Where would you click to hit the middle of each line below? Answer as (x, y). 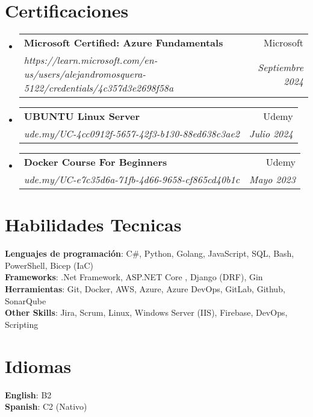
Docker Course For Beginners (95, 162)
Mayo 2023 (272, 180)
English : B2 (28, 394)
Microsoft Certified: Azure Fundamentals (123, 43)
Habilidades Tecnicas (93, 224)
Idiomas (38, 365)
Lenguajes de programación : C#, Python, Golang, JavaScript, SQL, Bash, (150, 253)
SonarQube (26, 300)
